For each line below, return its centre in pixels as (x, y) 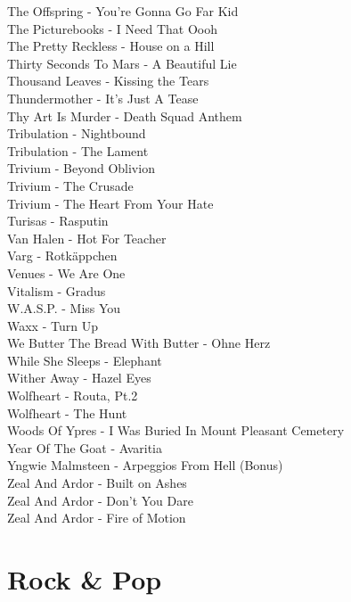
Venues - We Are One (66, 272)
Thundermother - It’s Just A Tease (103, 98)
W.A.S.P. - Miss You (64, 308)
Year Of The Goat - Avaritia (85, 447)
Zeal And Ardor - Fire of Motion (97, 518)
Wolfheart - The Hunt (67, 412)
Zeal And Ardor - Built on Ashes (97, 483)
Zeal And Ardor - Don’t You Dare (100, 500)
